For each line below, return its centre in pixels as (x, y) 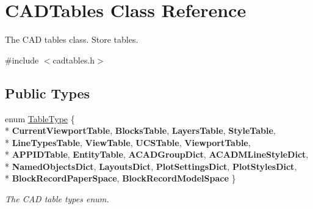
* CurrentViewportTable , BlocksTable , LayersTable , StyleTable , (140, 130)
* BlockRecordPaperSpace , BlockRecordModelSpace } (121, 178)
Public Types (48, 93)
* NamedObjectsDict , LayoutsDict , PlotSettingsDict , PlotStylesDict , (151, 166)
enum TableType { (40, 118)
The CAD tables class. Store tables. (72, 39)
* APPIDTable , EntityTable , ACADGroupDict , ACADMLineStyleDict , (157, 154)
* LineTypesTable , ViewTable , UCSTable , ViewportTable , (128, 142)
